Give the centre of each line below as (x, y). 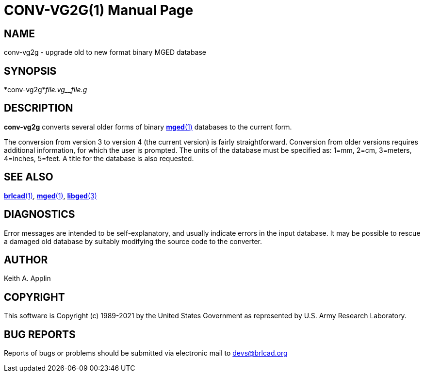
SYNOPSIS (30, 71)
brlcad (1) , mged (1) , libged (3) (50, 196)
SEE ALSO (29, 177)
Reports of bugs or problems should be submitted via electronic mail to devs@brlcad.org (146, 353)
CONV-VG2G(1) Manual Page (99, 10)
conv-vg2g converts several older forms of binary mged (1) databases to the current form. (148, 127)
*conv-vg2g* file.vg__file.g (46, 90)
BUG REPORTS (40, 334)
